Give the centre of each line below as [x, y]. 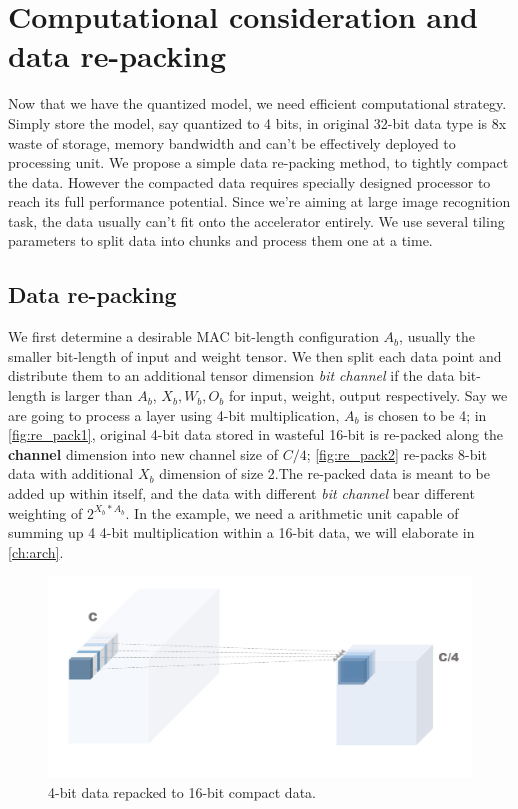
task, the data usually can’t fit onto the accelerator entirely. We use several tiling [256, 220]
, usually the [437, 336]
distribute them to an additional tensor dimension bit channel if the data [231, 375]
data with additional [71, 473]
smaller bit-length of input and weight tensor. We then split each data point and [255, 355]
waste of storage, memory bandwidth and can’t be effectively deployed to [232, 142]
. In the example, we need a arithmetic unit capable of [292, 512]
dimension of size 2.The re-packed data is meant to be [324, 473]
